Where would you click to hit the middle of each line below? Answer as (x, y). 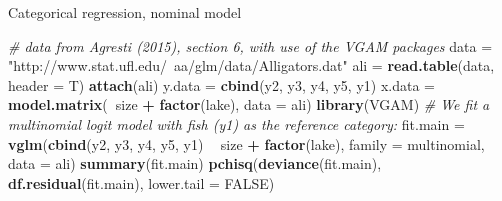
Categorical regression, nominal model (125, 12)
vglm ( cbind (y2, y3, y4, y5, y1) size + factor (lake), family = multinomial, (246, 143)
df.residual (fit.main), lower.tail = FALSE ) (141, 182)
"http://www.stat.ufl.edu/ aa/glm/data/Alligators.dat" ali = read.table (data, (251, 65)
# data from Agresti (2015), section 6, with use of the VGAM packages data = (250, 45)
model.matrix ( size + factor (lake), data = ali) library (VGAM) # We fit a (249, 104)
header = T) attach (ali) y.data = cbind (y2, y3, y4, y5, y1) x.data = (221, 84)
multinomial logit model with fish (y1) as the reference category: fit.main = (236, 123)
